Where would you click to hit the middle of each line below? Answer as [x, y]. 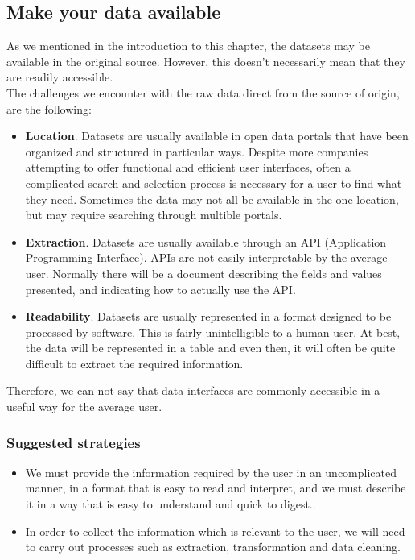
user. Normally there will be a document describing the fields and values [203, 273]
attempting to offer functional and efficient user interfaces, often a [188, 167]
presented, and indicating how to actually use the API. [160, 289]
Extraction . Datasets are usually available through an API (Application [206, 241]
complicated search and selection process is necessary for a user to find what [214, 183]
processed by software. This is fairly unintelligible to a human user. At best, [213, 332]
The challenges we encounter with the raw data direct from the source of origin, [203, 92]
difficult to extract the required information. [134, 363]
